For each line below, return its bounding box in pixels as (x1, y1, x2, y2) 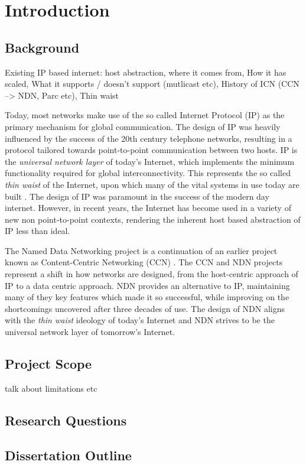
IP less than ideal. (5, 225, 70, 237)
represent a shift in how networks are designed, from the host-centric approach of (5, 268, 298, 280)
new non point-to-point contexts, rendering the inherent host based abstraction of (5, 213, 301, 225)
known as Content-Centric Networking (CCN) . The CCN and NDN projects (5, 256, 283, 268)
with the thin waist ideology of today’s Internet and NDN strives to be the (5, 314, 275, 326)
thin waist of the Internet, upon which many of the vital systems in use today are (5, 178, 300, 190)
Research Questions (5, 411, 127, 429)
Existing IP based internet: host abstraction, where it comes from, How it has (5, 66, 287, 78)
